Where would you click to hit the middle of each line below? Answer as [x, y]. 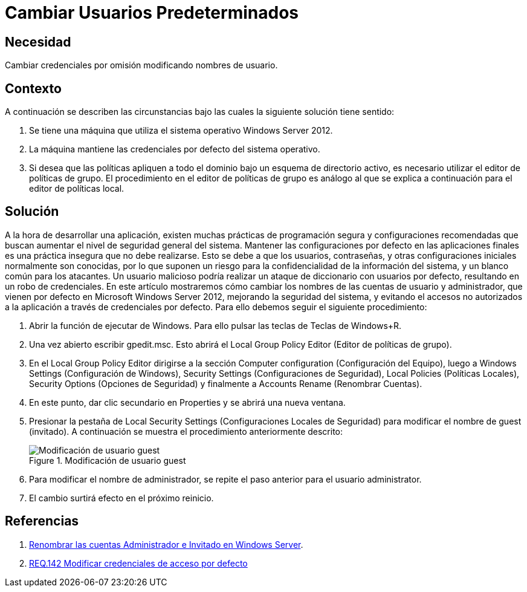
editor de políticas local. [77, 189]
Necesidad [38, 42]
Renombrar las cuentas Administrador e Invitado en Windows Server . [166, 544]
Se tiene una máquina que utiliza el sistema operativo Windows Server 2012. [181, 131]
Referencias [42, 521]
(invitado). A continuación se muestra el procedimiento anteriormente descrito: [186, 431]
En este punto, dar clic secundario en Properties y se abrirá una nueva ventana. [187, 402]
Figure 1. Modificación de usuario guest [108, 460]
